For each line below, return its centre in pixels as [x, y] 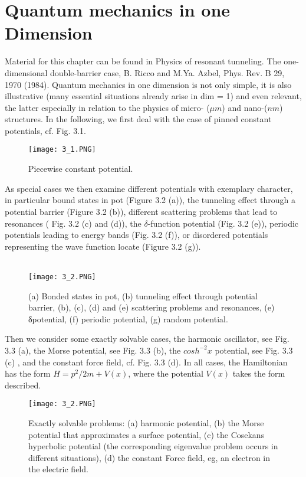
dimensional [26, 72]
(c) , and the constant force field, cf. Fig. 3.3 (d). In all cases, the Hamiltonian [146, 362]
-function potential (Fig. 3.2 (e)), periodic [223, 223]
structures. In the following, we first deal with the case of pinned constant [138, 119]
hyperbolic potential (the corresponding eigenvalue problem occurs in [153, 446]
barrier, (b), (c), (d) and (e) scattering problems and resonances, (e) [152, 307]
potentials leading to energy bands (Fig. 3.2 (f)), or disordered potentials [136, 235]
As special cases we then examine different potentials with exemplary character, [149, 188]
